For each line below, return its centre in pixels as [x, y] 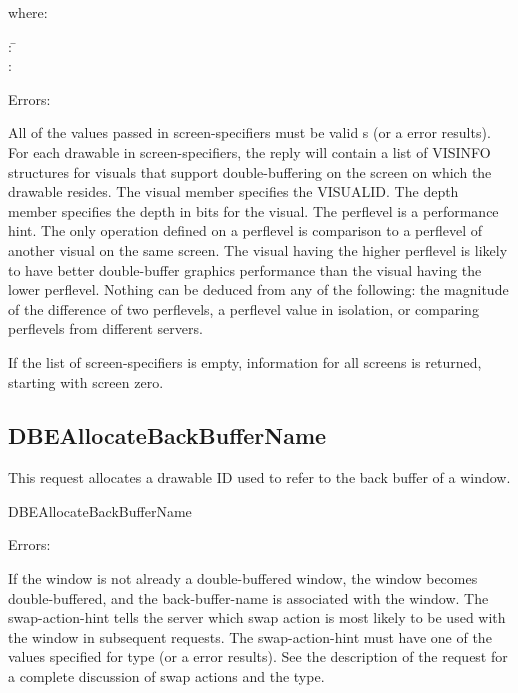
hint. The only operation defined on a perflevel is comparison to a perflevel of [245, 230]
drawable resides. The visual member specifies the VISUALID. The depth [233, 191]
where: [28, 12]
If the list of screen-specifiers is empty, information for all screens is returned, [245, 361]
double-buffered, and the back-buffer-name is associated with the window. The [248, 597]
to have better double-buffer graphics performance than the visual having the [245, 269]
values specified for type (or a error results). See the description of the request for [258, 656]
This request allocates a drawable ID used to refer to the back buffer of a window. [259, 477]
